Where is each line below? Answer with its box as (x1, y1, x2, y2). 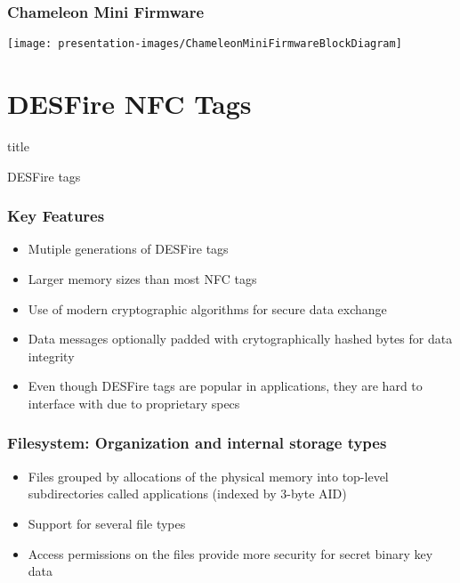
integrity (28, 346, 75, 365)
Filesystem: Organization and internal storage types (7, 432, 387, 454)
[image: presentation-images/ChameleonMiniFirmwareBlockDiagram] (7, 37, 402, 51)
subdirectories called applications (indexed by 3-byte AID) (28, 484, 347, 503)
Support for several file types (28, 514, 186, 532)
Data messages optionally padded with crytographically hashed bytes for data (28, 329, 453, 348)
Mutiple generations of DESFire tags (28, 239, 229, 258)
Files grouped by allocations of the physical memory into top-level (28, 466, 389, 485)
